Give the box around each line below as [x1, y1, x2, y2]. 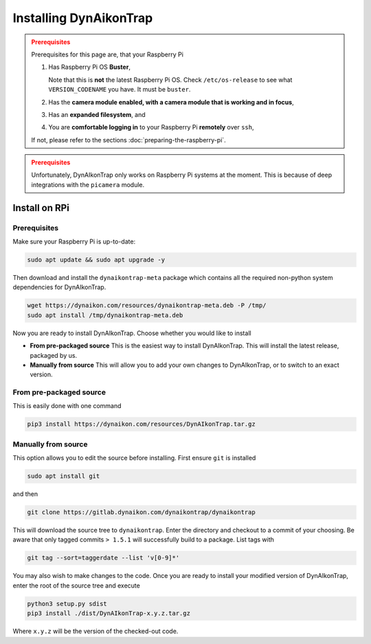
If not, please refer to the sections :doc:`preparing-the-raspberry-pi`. [31, 136, 226, 144]
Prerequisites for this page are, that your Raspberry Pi [31, 50, 183, 58]
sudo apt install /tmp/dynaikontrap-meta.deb [27, 311, 183, 319]
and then [12, 490, 38, 498]
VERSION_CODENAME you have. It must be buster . [48, 85, 191, 94]
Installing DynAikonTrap [12, 10, 153, 25]
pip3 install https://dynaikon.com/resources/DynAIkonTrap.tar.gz [27, 420, 256, 428]
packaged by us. [30, 351, 78, 359]
